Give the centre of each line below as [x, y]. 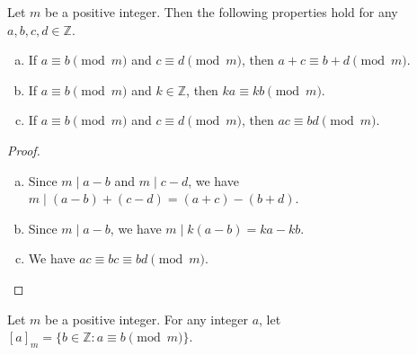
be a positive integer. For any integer [146, 319]
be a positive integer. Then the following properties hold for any [222, 12]
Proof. [24, 150]
